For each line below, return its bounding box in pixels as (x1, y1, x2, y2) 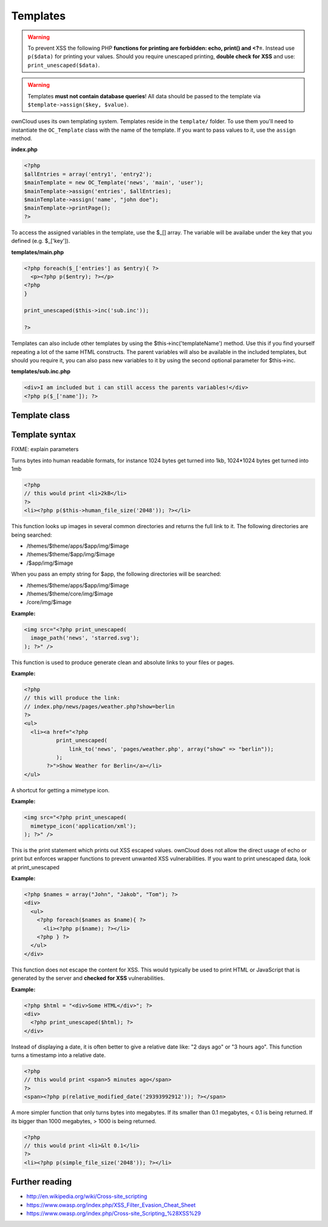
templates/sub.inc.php (11, 368, 71, 375)
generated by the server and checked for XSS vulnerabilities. (11, 974, 165, 982)
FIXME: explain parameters (11, 446, 79, 453)
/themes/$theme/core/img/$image (26, 590, 114, 597)
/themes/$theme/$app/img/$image (26, 551, 115, 558)
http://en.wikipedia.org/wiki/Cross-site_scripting (26, 1193, 148, 1200)
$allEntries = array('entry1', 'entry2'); (24, 171, 152, 177)
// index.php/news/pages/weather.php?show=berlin (24, 703, 175, 710)
